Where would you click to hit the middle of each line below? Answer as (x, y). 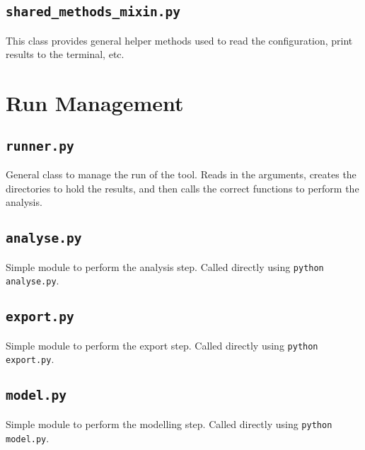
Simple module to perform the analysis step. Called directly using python (165, 266)
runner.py (40, 146)
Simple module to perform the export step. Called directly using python (162, 345)
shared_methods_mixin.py (93, 12)
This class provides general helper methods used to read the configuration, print (179, 40)
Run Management (95, 103)
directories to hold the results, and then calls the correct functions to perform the (182, 188)
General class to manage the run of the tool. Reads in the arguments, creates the (181, 174)
